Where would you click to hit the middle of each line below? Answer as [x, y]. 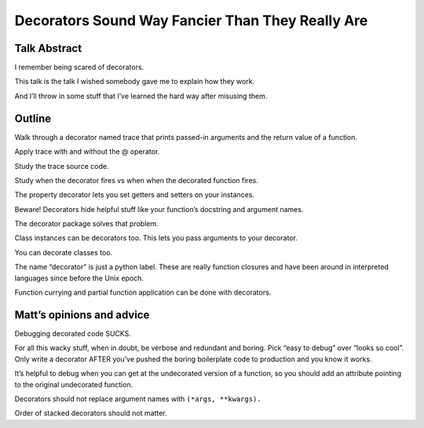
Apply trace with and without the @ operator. [87, 152]
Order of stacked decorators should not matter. [91, 413]
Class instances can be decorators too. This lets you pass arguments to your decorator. [156, 238]
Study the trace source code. [62, 166]
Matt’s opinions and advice [82, 315]
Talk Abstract [48, 48]
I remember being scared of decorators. [79, 68]
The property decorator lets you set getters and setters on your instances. [135, 195]
